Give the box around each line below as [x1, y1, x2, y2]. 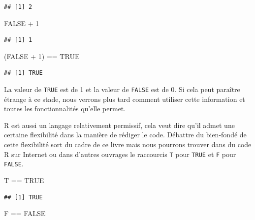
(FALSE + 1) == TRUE [4, 51, 80, 61]
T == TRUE [4, 175, 44, 185]
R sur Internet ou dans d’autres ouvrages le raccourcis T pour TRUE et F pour [4, 149, 236, 159]
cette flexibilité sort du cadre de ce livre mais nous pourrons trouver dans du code [4, 139, 252, 149]
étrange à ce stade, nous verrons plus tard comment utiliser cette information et [4, 94, 245, 104]
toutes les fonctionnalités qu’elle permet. [4, 103, 126, 114]
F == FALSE [4, 208, 46, 219]
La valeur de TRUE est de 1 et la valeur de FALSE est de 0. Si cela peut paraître [4, 84, 240, 94]
